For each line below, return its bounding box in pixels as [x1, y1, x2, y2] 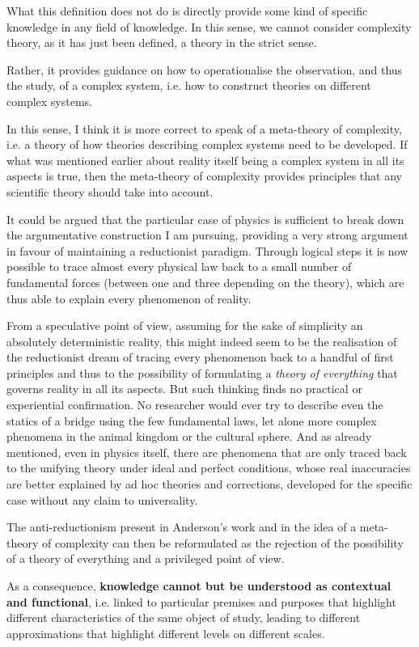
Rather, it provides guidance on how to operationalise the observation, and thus [6, 61, 403, 78]
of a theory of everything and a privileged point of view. [6, 550, 285, 567]
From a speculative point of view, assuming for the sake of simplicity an [6, 317, 363, 334]
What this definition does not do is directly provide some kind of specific [6, 2, 368, 19]
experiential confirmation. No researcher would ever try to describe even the [6, 396, 383, 413]
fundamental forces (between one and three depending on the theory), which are [6, 273, 404, 290]
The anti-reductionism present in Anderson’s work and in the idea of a [6, 518, 357, 535]
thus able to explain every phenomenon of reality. [6, 290, 252, 307]
